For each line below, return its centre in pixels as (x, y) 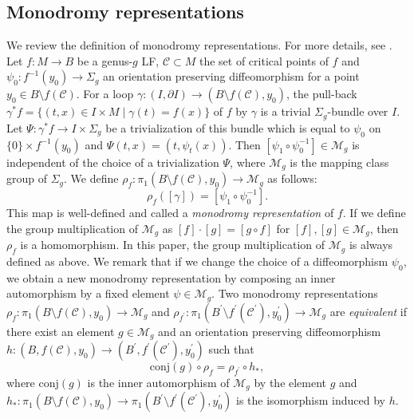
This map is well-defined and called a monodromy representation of (170, 213)
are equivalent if (369, 311)
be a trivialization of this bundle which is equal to (228, 127)
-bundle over (358, 111)
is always (371, 245)
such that (231, 349)
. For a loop (105, 94)
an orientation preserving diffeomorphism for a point (231, 76)
